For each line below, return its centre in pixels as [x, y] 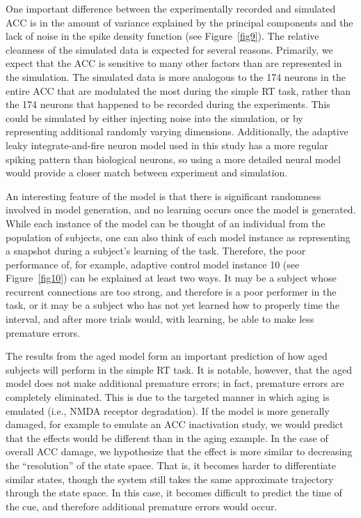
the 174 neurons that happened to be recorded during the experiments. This [168, 104]
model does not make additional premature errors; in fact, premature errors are [175, 383]
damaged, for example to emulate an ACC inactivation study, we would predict [175, 424]
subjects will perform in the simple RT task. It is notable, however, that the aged [179, 369]
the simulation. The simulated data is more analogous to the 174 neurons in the [176, 76]
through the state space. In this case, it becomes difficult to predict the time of [174, 493]
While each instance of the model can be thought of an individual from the [166, 223]
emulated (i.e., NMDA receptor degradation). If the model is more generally [168, 410]
